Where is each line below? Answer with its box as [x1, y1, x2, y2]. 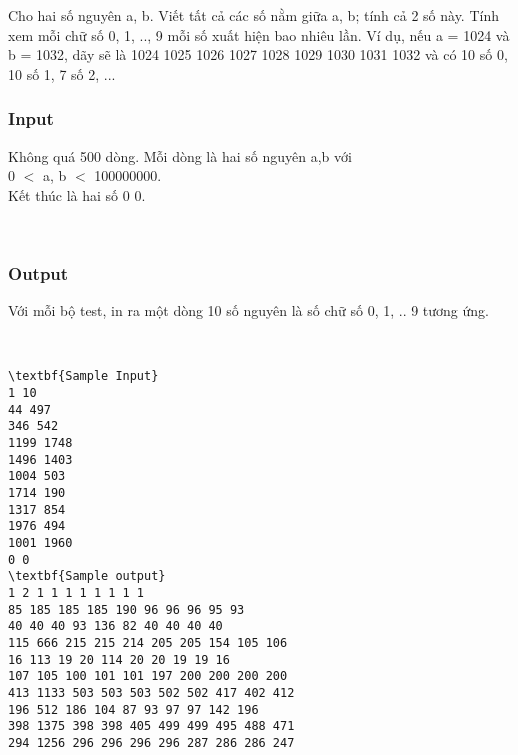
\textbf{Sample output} [8, 569, 166, 584]
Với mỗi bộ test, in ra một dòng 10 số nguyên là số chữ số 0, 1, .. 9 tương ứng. [8, 300, 489, 321]
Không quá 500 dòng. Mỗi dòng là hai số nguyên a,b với [8, 145, 352, 166]
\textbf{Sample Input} [8, 369, 159, 384]
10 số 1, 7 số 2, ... [8, 63, 116, 84]
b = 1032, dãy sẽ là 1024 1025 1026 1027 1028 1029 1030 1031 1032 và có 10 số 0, [8, 44, 508, 65]
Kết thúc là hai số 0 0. [8, 184, 146, 205]
